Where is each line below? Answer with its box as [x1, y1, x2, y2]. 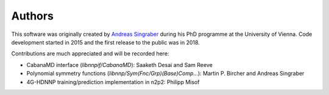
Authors [11, 9, 54, 23]
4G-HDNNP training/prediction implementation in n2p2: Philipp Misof [26, 78, 200, 85]
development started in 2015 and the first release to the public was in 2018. [11, 38, 200, 46]
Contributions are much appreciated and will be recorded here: [11, 50, 169, 57]
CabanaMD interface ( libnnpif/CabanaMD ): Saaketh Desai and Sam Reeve [26, 61, 213, 68]
